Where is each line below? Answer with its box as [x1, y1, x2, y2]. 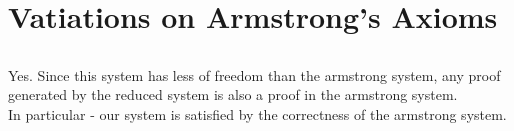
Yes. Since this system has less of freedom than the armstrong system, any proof [8, 64, 501, 85]
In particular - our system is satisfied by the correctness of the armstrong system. [8, 103, 507, 124]
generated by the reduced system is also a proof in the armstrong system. [8, 84, 458, 105]
